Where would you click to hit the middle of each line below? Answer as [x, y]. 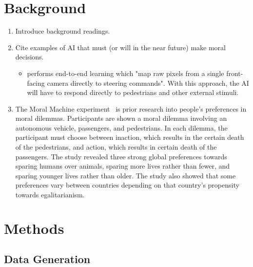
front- [235, 73]
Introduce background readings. [63, 31]
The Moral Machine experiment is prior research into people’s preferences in [131, 108]
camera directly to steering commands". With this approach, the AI [148, 83]
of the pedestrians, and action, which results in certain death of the [116, 147]
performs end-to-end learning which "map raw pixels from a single [126, 73]
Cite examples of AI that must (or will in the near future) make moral [120, 47]
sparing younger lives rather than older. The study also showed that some [126, 175]
